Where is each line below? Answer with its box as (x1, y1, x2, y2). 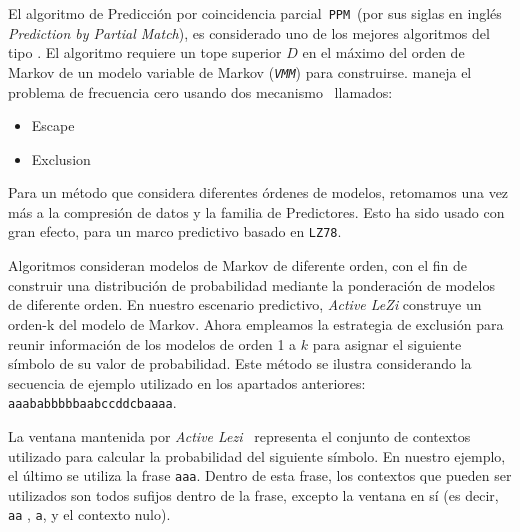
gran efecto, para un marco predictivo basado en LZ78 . (8, 221, 342, 242)
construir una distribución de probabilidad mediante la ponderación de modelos (8, 274, 496, 295)
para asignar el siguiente (312, 333, 462, 354)
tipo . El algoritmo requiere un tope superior (8, 42, 282, 63)
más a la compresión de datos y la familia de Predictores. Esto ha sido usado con (8, 201, 505, 222)
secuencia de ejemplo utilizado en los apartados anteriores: (8, 372, 366, 393)
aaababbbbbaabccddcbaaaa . (8, 392, 177, 413)
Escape (31, 115, 75, 136)
